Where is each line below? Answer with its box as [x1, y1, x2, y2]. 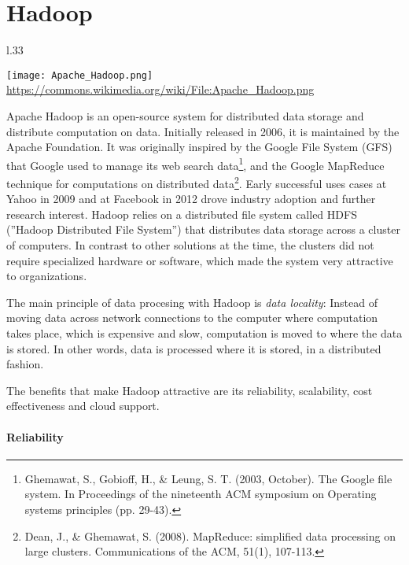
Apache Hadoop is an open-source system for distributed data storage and [6, 107, 364, 124]
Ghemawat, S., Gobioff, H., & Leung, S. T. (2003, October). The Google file [24, 470, 392, 486]
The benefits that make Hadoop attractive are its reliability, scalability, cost [6, 382, 373, 398]
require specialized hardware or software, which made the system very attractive [6, 252, 393, 268]
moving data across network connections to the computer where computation [6, 309, 378, 326]
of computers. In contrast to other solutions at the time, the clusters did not [6, 237, 374, 253]
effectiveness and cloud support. [6, 397, 160, 414]
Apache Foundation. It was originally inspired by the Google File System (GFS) [6, 138, 392, 155]
